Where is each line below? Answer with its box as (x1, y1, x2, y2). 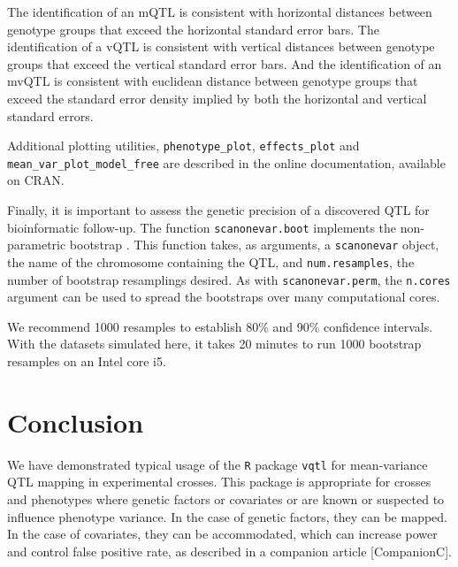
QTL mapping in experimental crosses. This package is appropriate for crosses (7, 472, 431, 491)
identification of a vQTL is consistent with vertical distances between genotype (7, 37, 435, 56)
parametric (7, 235, 66, 254)
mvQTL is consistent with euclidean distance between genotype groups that (7, 72, 418, 90)
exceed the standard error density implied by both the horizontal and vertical (7, 88, 427, 107)
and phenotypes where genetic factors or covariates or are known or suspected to (7, 490, 445, 509)
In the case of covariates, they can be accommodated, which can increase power (7, 525, 438, 543)
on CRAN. (7, 171, 65, 189)
